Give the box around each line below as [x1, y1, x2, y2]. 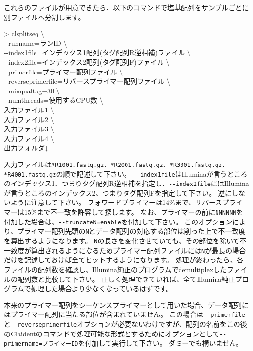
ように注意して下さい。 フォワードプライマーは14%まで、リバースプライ [10, 197, 243, 207]
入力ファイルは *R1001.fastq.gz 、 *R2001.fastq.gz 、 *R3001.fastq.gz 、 [4, 159, 229, 169]
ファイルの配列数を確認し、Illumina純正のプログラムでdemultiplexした [4, 264, 227, 274]
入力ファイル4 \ [4, 133, 54, 143]
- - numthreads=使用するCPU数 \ [4, 95, 103, 105]
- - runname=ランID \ [4, 37, 67, 48]
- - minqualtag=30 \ [4, 85, 60, 95]
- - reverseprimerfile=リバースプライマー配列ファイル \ [4, 76, 170, 86]
